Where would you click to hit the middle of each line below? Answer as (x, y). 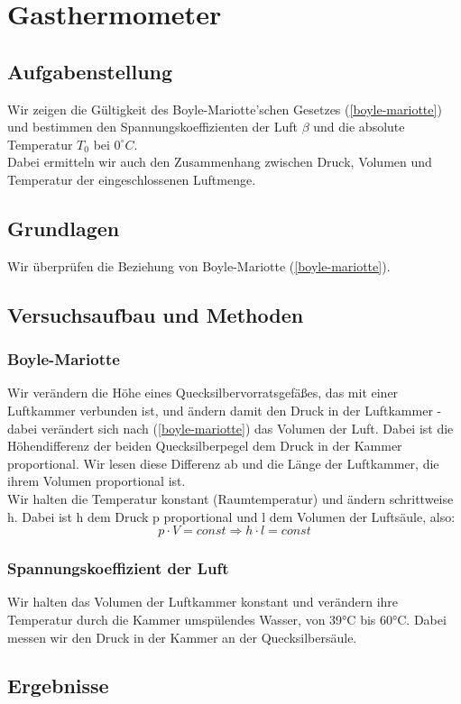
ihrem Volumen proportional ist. (97, 481)
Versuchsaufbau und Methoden (156, 314)
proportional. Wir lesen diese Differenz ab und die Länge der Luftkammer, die (223, 463)
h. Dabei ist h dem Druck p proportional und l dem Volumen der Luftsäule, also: (231, 516)
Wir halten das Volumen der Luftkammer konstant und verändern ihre (203, 602)
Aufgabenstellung (90, 71)
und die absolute (359, 127)
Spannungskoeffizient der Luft (118, 568)
